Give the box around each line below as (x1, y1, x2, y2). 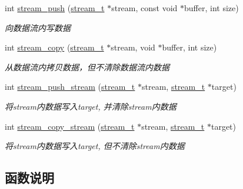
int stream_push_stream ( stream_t (5, 80, 135, 93)
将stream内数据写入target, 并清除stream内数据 (5, 100, 177, 112)
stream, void (111, 41, 155, 53)
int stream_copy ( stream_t (5, 41, 104, 53)
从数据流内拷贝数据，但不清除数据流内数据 (5, 60, 169, 73)
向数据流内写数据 (5, 21, 71, 33)
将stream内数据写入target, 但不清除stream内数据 (5, 140, 185, 152)
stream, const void (111, 2, 178, 14)
